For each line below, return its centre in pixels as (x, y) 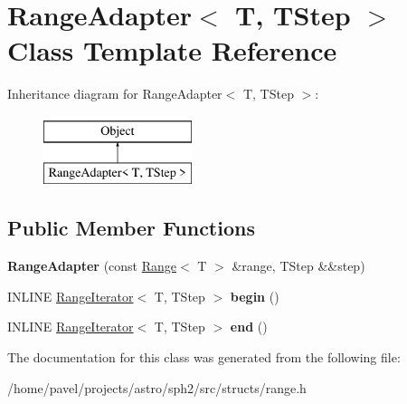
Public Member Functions (131, 228)
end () (249, 327)
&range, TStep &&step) (298, 266)
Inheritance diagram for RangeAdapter (115, 94)
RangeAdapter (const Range (92, 266)
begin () (255, 296)
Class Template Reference (172, 50)
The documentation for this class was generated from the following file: (204, 357)
